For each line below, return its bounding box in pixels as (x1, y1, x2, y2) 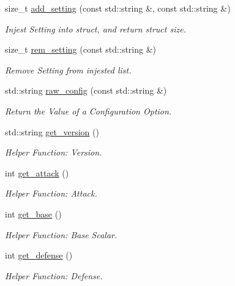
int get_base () (5, 207, 62, 220)
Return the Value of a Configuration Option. (5, 104, 172, 117)
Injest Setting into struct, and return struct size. (5, 22, 186, 35)
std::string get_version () (5, 125, 99, 138)
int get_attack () (5, 166, 69, 179)
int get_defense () (5, 249, 73, 262)
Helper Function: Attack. (5, 187, 97, 200)
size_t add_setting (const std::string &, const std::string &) (5, 2, 231, 14)
